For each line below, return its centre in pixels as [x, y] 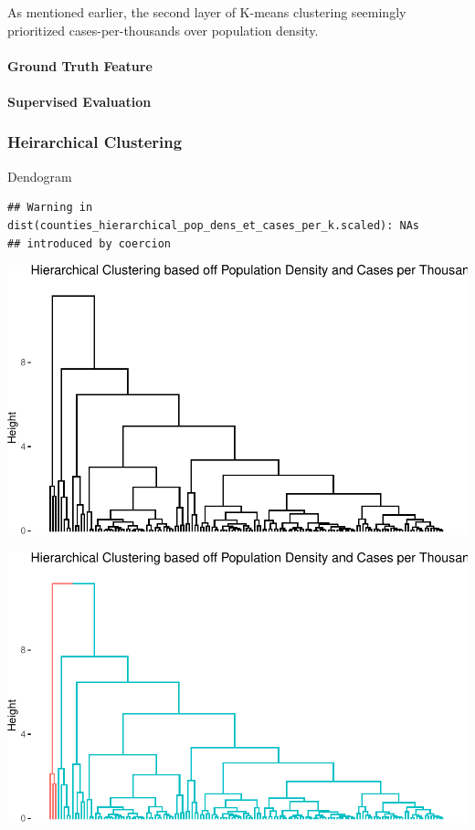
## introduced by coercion [89, 243]
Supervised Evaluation [79, 101]
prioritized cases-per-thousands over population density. [163, 30]
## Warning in [50, 208]
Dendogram [40, 176]
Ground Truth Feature [80, 65]
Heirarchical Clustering [95, 142]
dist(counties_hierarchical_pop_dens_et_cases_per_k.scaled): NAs [214, 225]
